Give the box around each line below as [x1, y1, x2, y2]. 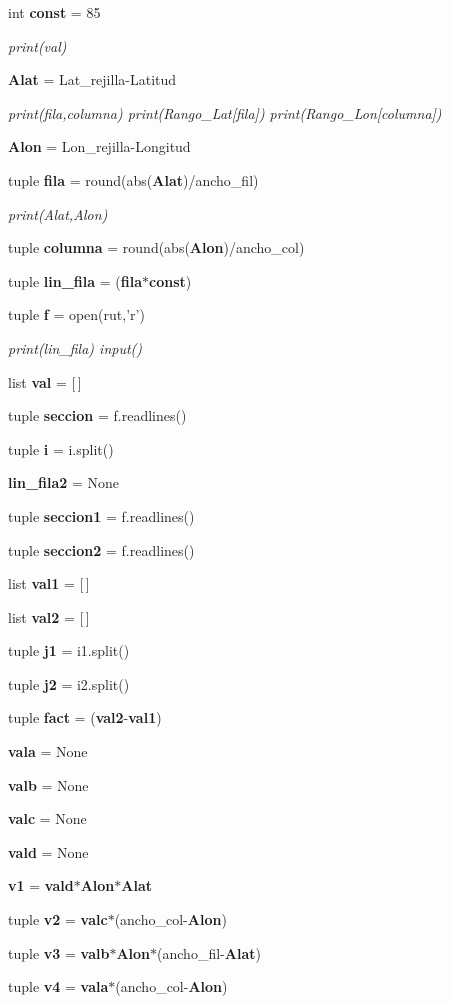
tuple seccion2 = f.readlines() [8, 539, 195, 560]
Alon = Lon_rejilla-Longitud [8, 136, 191, 157]
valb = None [8, 774, 89, 795]
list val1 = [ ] [8, 573, 90, 594]
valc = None [8, 808, 87, 829]
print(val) [8, 35, 67, 56]
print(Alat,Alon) [8, 203, 108, 224]
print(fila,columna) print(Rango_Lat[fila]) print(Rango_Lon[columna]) [8, 102, 442, 123]
